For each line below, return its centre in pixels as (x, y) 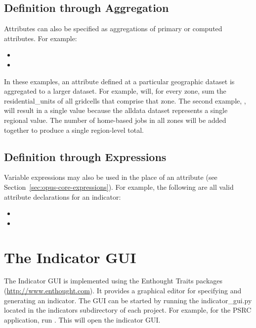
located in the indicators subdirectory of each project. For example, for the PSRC (128, 310)
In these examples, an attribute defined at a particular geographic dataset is (119, 81)
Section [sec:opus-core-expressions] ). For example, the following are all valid (119, 187)
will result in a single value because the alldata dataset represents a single (116, 110)
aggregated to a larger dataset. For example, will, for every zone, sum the (115, 91)
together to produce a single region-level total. (74, 130)
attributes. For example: (41, 38)
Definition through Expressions (85, 156)
